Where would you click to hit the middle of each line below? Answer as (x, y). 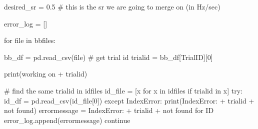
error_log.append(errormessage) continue (67, 120)
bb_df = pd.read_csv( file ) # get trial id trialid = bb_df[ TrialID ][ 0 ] (108, 57)
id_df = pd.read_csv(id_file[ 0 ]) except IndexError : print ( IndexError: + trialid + (129, 100)
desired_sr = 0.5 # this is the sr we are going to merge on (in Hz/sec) (112, 6)
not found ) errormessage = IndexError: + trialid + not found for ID (109, 110)
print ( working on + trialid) (46, 74)
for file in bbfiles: (30, 40)
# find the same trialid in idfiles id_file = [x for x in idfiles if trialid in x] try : (123, 90)
